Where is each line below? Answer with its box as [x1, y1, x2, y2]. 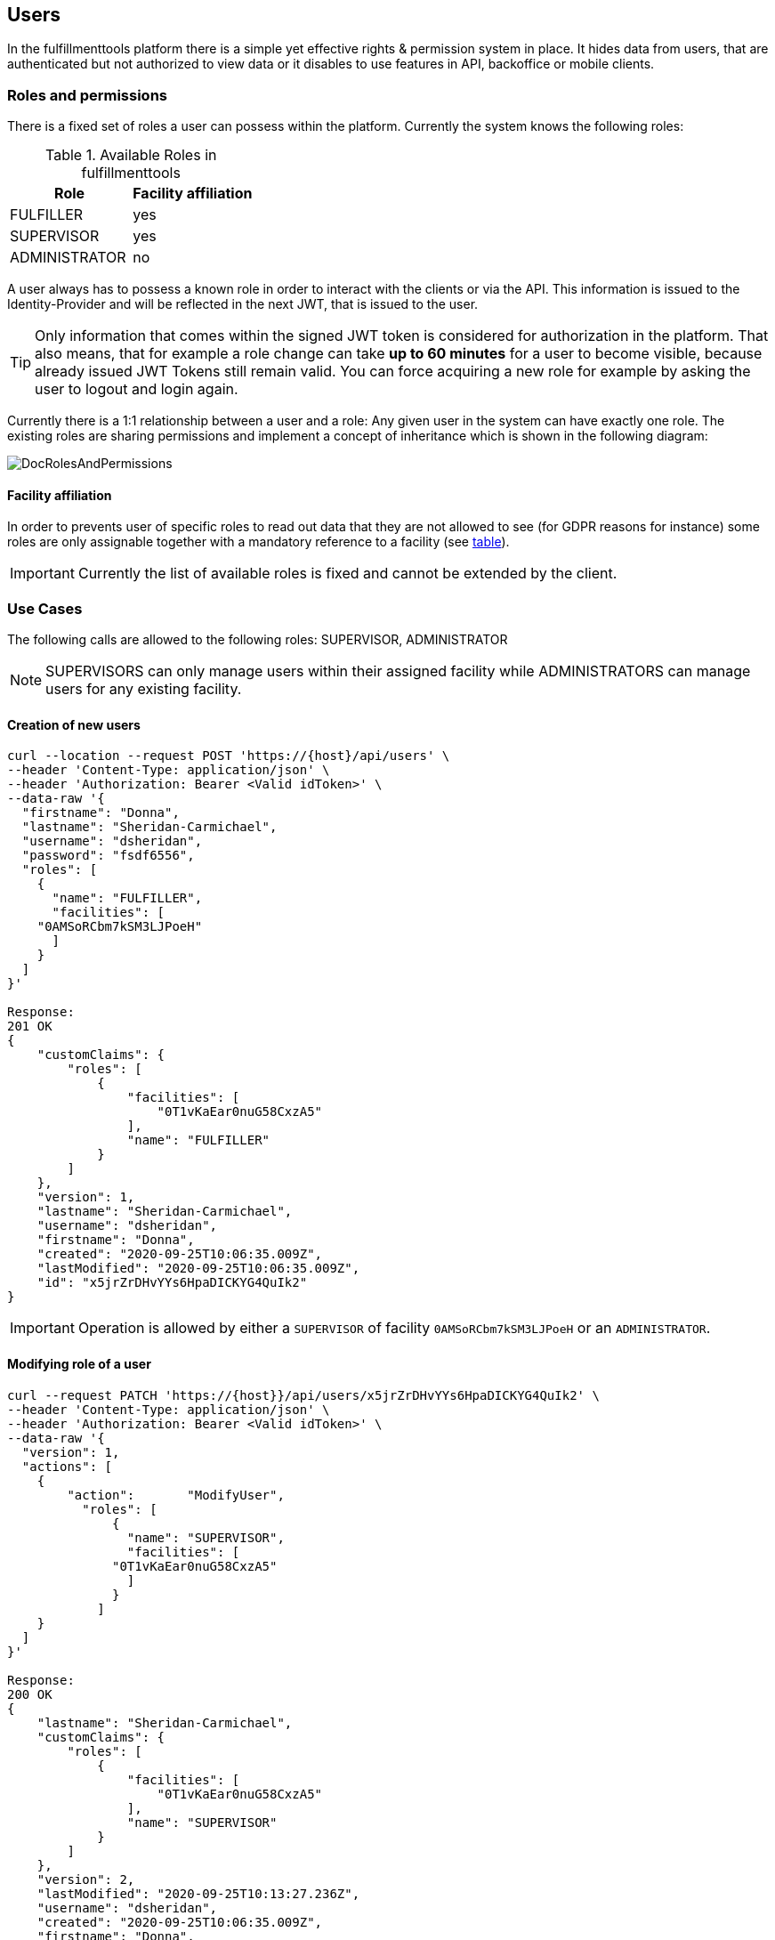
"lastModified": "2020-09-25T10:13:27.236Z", [36, 1886, 360, 1901]
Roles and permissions [7, 85, 168, 104]
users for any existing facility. [45, 680, 242, 699]
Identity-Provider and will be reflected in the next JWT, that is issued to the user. [7, 296, 479, 312]
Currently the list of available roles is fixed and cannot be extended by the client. [77, 564, 618, 583]
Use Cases [7, 599, 83, 618]
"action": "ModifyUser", [67, 1487, 285, 1502]
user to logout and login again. [35, 380, 238, 399]
